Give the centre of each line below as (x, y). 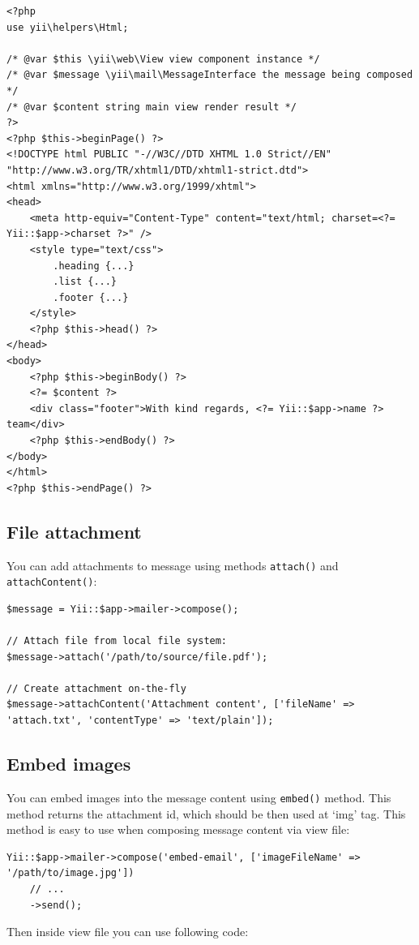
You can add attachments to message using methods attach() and (173, 565)
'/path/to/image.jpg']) (71, 873)
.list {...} (85, 282)
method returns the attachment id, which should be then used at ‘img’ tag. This (206, 813)
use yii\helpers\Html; (68, 27)
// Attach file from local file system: (117, 641)
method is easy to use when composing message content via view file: (178, 829)
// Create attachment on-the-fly (96, 688)
